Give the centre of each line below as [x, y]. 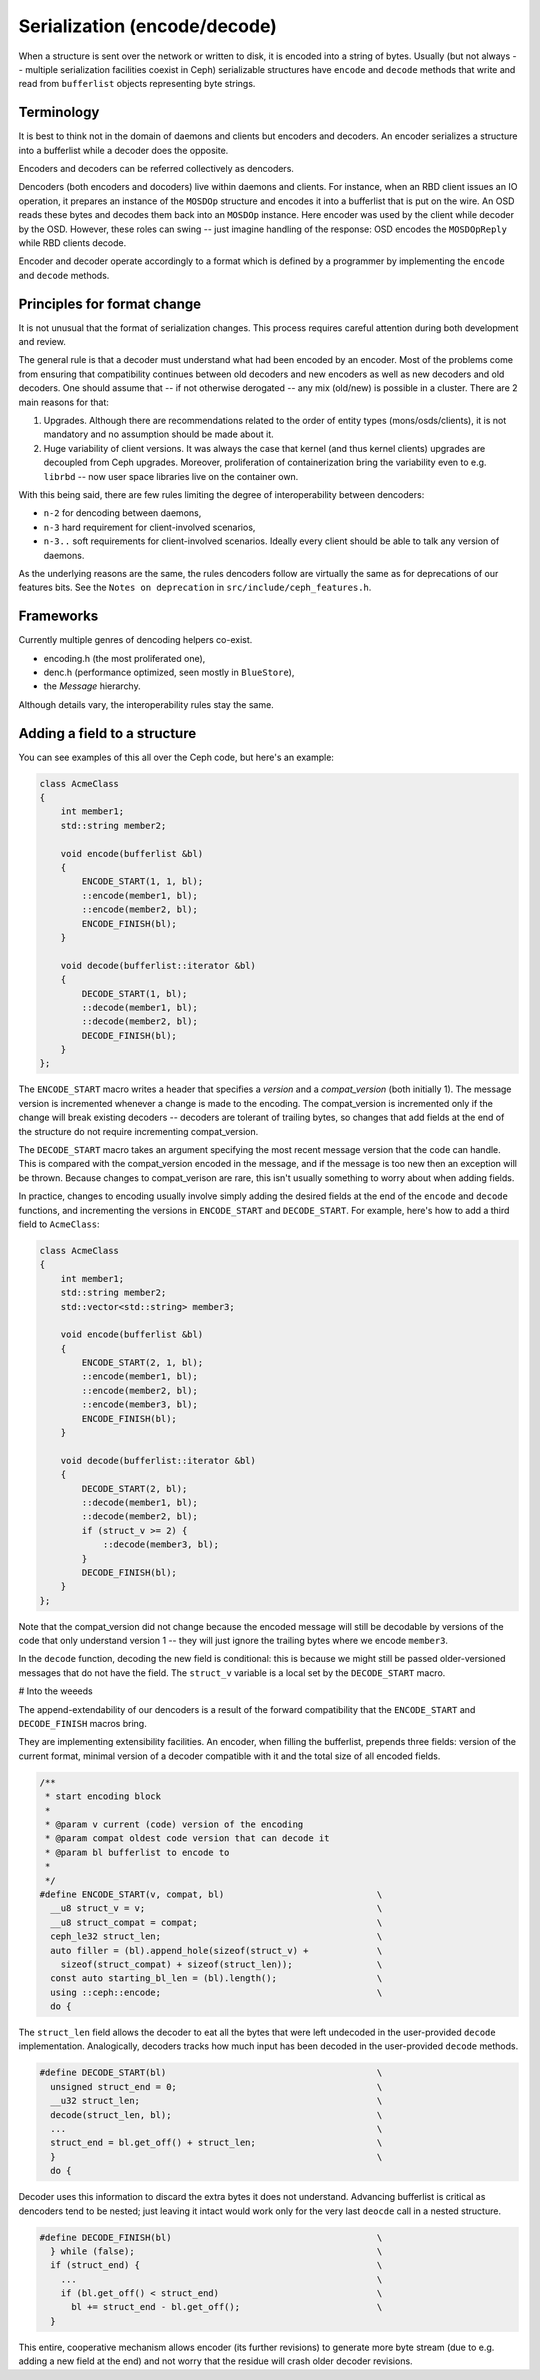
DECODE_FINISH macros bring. [82, 1724]
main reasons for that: [64, 402]
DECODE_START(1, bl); [134, 993]
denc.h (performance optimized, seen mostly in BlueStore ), [169, 672]
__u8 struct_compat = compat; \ [216, 1922]
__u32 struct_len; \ [216, 2101]
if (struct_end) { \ [216, 2265]
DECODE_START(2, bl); [134, 1488]
